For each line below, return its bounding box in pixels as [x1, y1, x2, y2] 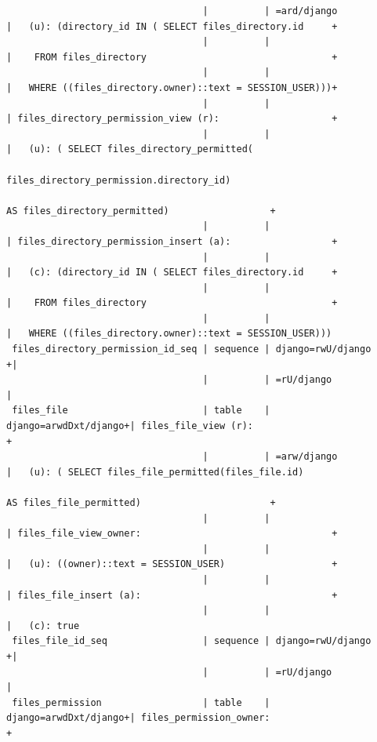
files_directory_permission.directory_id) [6, 174, 231, 186]
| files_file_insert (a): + [6, 589, 338, 601]
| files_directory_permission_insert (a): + [6, 235, 338, 247]
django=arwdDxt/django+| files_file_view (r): [6, 420, 253, 432]
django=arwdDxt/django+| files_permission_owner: [6, 712, 270, 724]
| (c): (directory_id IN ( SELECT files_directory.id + [6, 267, 338, 278]
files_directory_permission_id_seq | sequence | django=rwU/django [12, 344, 372, 355]
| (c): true [6, 620, 80, 631]
